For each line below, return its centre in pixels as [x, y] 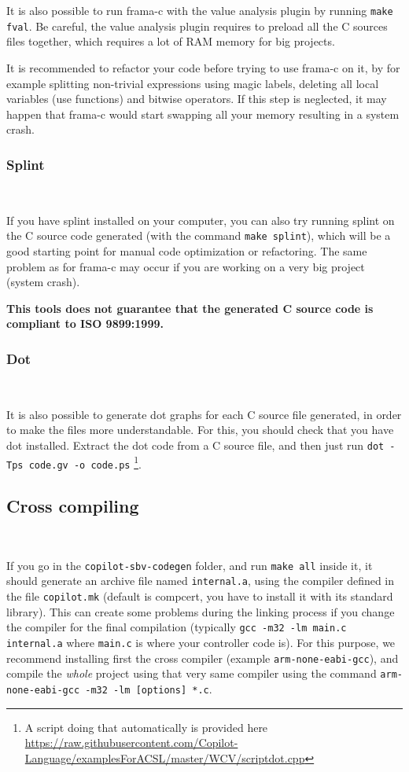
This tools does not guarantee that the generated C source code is [190, 308]
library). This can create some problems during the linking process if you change [201, 611]
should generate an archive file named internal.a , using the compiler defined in [201, 581]
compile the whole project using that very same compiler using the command [192, 673]
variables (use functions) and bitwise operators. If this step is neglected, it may [197, 99]
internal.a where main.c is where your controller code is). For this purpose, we [201, 642]
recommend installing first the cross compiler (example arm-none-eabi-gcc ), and [203, 658]
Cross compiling [73, 506]
